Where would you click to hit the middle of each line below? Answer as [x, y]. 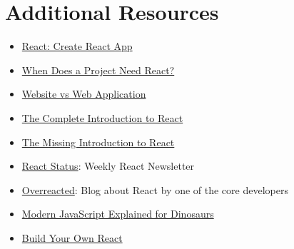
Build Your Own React [72, 237]
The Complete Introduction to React [102, 117]
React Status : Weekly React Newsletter [108, 166]
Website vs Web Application [84, 94]
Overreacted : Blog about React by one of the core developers [155, 189]
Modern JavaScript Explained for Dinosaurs [118, 214]
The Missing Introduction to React [98, 142]
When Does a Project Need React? [98, 70]
